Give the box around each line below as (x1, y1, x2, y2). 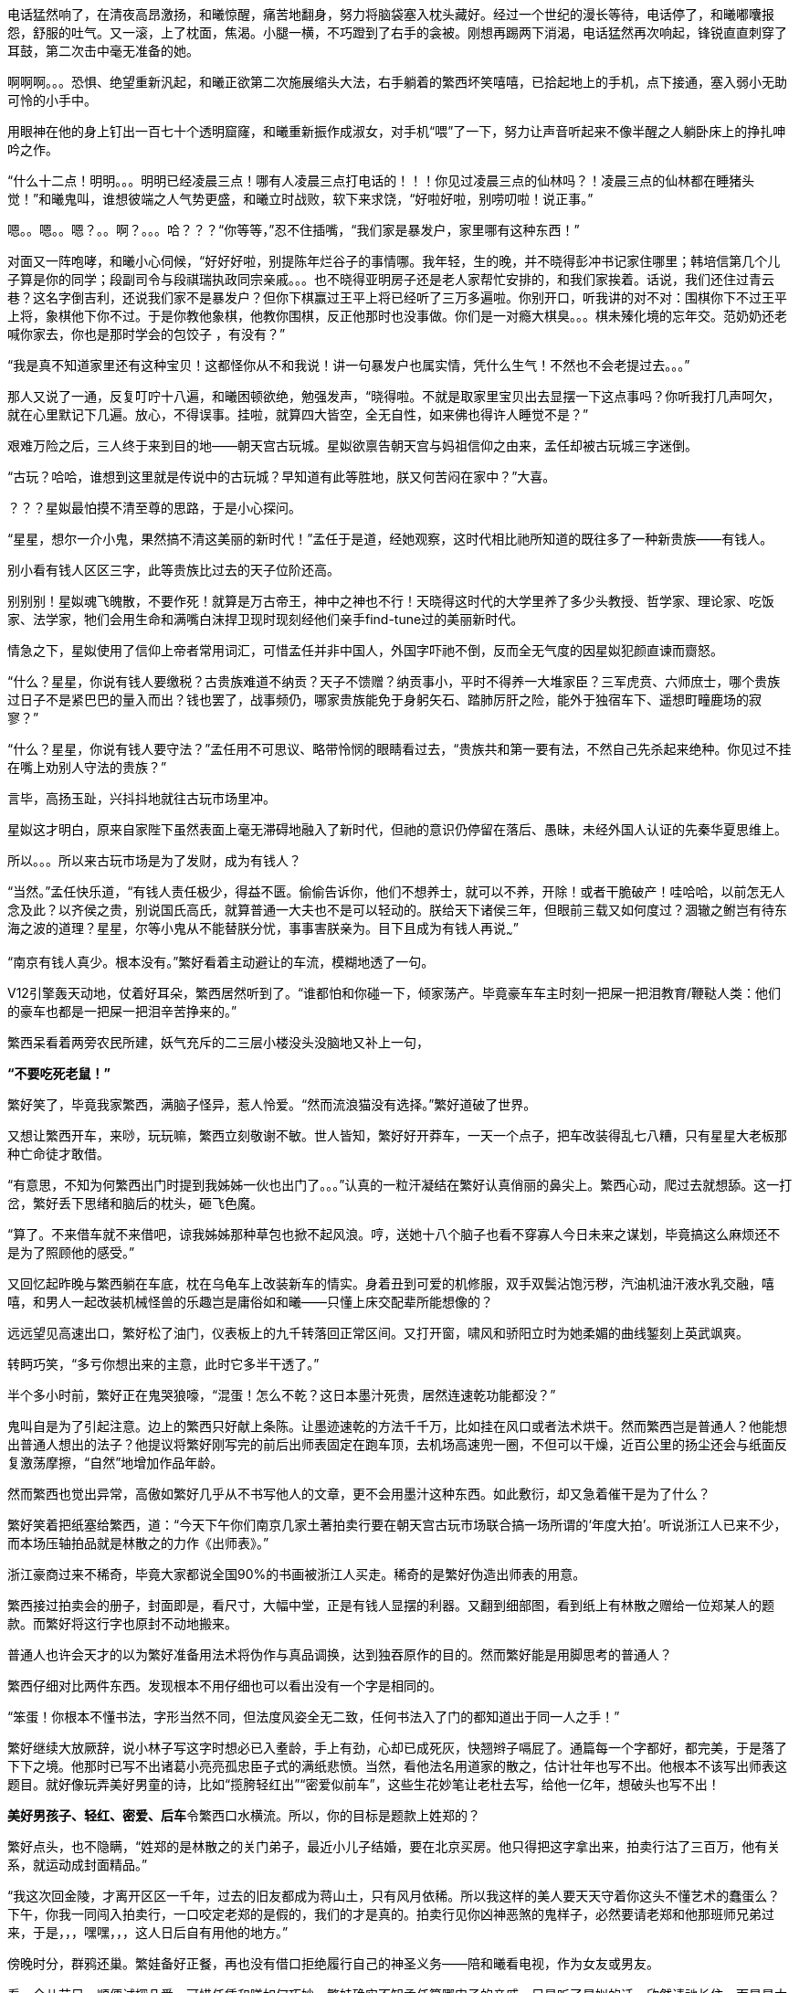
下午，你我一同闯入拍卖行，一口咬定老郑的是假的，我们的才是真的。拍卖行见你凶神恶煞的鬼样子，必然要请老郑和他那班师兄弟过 (7, 1905, 774, 1922)
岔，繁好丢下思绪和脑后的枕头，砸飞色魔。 (7, 1194, 263, 1211)
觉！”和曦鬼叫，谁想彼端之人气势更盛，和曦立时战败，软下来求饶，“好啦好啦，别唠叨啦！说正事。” (7, 191, 594, 207)
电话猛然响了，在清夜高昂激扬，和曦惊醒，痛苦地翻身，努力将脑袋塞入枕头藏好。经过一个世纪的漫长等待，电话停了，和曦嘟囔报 (7, 6, 774, 22)
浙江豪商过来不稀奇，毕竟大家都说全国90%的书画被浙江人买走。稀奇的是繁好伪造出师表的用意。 (7, 1565, 586, 1582)
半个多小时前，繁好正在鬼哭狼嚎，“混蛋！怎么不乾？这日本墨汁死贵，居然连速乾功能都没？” (7, 1386, 556, 1403)
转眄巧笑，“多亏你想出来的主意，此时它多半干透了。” (7, 1355, 320, 1372)
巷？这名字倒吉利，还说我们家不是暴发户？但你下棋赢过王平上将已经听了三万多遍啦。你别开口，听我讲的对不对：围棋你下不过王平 (7, 290, 787, 305)
